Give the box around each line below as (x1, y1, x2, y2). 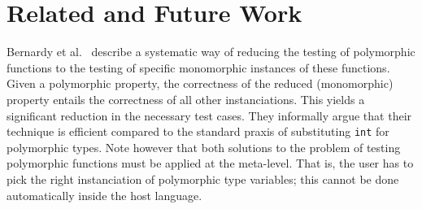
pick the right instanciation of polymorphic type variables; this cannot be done (7, 170, 399, 187)
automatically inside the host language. (7, 186, 202, 203)
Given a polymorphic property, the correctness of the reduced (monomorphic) (7, 75, 394, 92)
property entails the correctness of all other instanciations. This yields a (7, 90, 365, 107)
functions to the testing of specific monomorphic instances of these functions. (7, 59, 390, 76)
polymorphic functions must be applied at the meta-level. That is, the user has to (7, 155, 414, 172)
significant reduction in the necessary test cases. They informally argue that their (7, 107, 412, 124)
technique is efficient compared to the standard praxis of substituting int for (7, 123, 389, 140)
